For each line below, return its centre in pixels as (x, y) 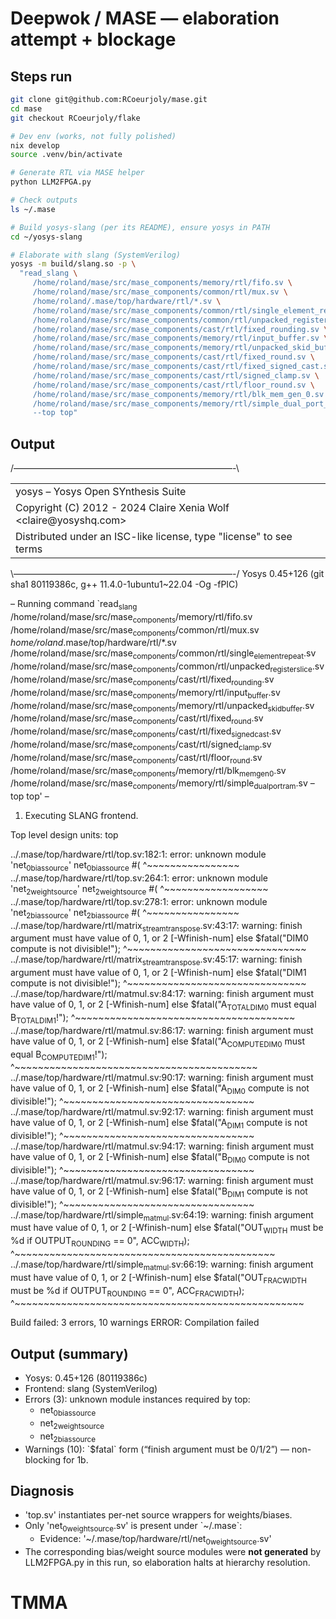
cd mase (26, 108)
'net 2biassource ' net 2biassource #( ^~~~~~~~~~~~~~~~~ (125, 913)
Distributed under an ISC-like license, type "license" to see (154, 537)
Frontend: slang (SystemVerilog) (91, 1389)
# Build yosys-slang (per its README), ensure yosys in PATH (140, 227)
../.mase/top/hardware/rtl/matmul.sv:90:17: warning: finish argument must (162, 1078)
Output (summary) (69, 1353)
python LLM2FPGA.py (51, 182)
